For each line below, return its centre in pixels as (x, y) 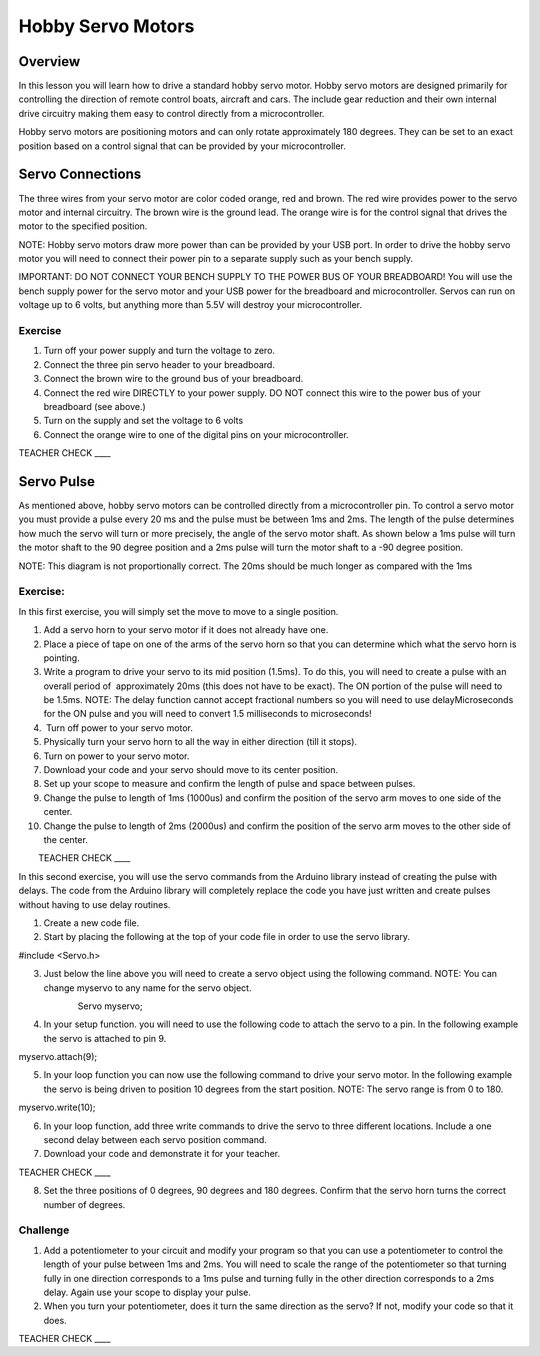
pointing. (61, 657)
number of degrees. (84, 1204)
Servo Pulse (56, 481)
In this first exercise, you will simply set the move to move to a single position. (178, 611)
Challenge (44, 1230)
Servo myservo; (110, 1006)
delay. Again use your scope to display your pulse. (147, 1292)
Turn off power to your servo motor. (119, 727)
